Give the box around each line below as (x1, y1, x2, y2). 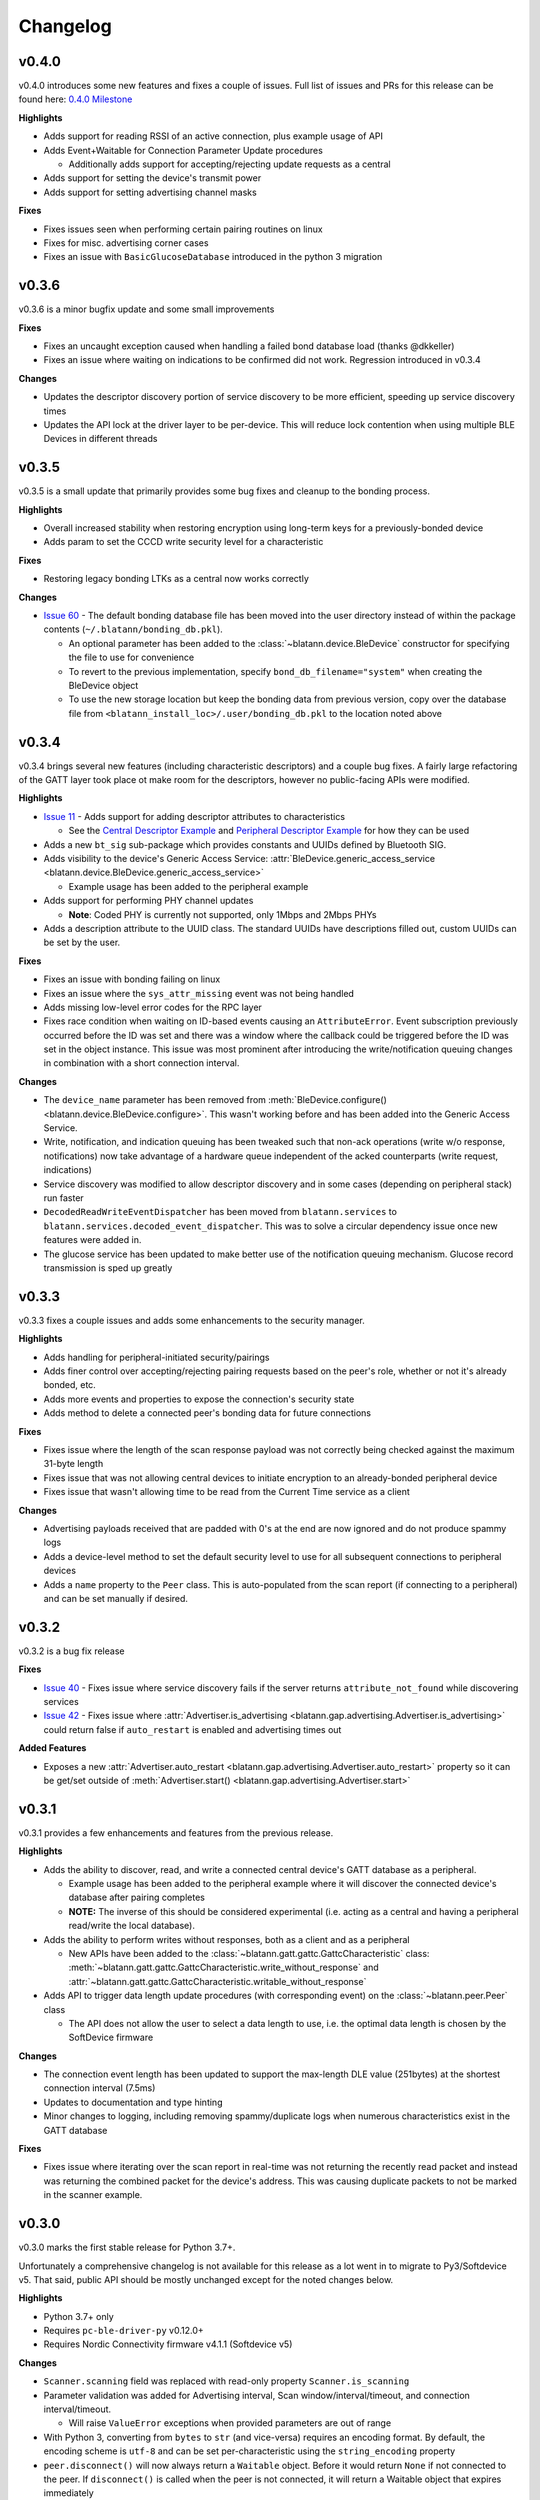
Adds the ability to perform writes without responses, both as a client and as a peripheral (43, 1933, 410, 1945)
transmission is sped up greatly (43, 1261, 173, 1274)
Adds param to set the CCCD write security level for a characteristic (43, 536, 324, 548)
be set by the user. (43, 936, 121, 949)
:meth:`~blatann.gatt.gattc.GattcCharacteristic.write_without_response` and (68, 1961, 379, 1974)
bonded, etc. (43, 1379, 97, 1391)
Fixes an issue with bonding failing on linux (43, 973, 221, 985)
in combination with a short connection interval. (43, 1057, 240, 1069)
